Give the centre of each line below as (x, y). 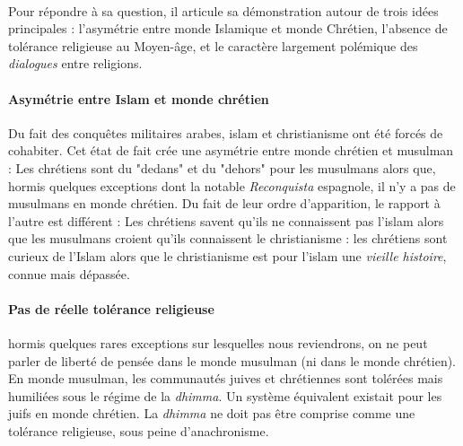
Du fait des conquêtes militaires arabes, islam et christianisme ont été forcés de (226, 132)
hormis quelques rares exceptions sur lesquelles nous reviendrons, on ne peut (218, 342)
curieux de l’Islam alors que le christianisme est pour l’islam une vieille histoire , (227, 255)
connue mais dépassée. (69, 273)
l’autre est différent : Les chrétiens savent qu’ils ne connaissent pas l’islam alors (226, 220)
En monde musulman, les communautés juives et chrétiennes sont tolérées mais (226, 378)
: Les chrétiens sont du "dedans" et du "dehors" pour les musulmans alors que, (222, 167)
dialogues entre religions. (75, 63)
